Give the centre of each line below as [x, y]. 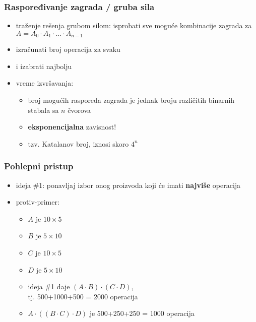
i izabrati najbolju [44, 66]
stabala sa [43, 110]
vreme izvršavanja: [45, 83]
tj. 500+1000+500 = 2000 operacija [83, 296]
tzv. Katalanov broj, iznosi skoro [78, 143]
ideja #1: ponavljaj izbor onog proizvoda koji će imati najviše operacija [128, 185]
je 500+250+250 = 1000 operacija [142, 313]
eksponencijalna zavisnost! [72, 127]
